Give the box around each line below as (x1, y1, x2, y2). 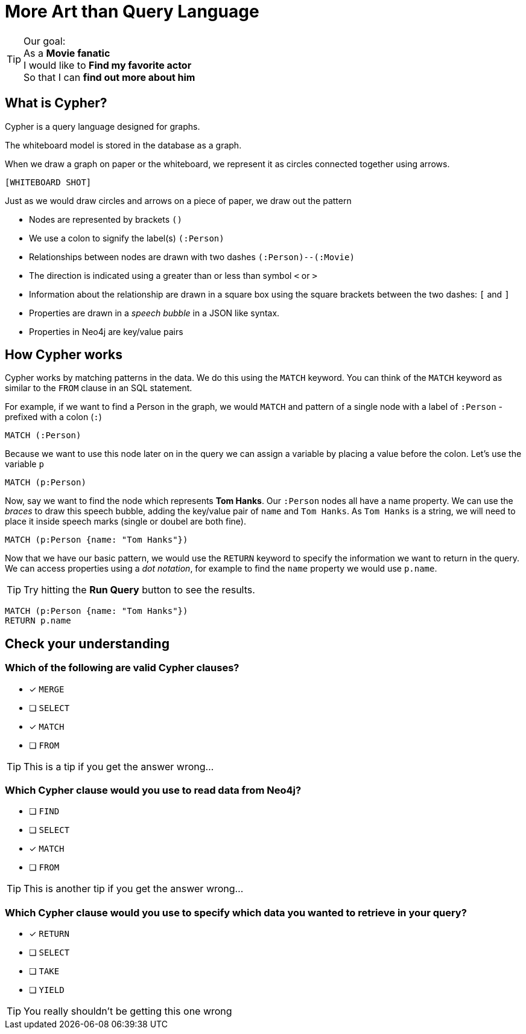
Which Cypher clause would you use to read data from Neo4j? (5, 784, 302, 797)
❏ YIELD (29, 985, 65, 995)
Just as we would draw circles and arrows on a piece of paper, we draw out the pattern (5, 195, 352, 206)
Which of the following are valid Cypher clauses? (5, 662, 239, 674)
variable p (5, 459, 44, 470)
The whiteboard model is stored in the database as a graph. (5, 139, 242, 150)
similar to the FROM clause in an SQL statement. (5, 383, 192, 394)
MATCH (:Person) (5, 430, 81, 441)
